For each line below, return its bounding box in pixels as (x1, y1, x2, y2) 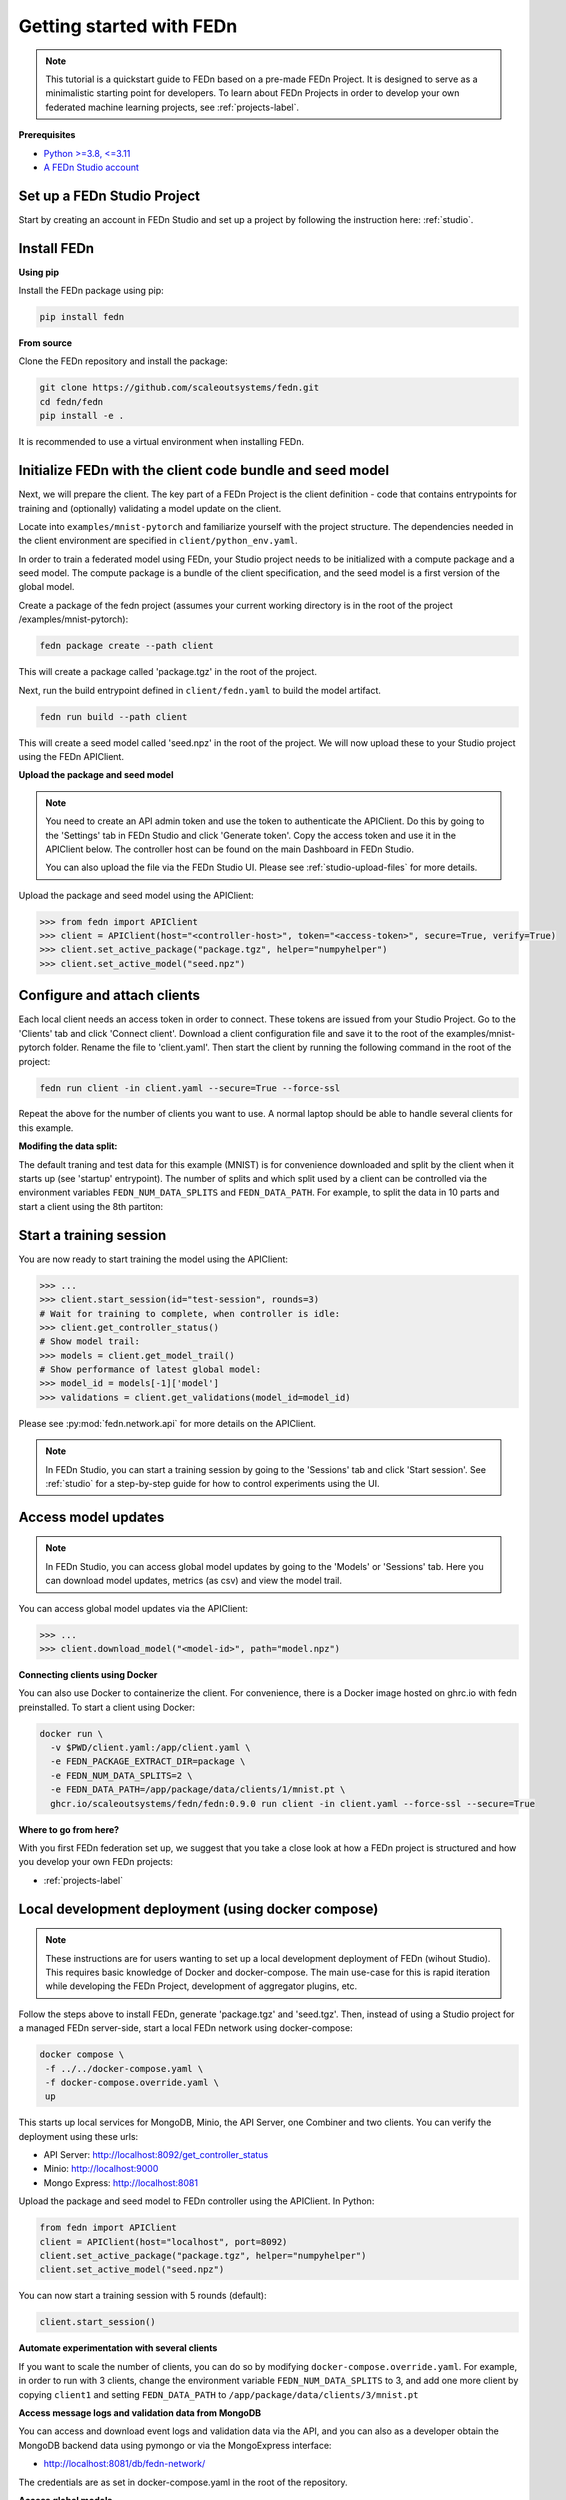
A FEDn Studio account (43, 161, 140, 173)
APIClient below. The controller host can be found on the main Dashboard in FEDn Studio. (45, 843, 415, 855)
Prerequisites (18, 129, 76, 141)
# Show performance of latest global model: (39, 1364, 262, 1375)
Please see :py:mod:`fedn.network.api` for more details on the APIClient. (18, 1417, 317, 1429)
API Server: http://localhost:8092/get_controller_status (43, 2149, 269, 2161)
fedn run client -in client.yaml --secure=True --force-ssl (39, 1082, 341, 1094)
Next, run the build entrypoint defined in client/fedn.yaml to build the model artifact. (18, 684, 382, 696)
